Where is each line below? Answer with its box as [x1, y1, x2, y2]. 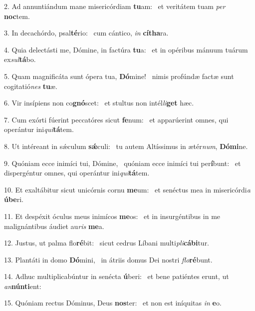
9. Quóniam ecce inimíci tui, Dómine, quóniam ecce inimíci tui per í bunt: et [4, 157, 241, 168]
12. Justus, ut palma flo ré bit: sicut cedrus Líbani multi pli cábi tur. [4, 237, 210, 248]
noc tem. [4, 10, 30, 21]
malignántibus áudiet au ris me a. [4, 220, 104, 231]
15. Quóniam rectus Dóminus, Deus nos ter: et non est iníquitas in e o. [4, 297, 222, 308]
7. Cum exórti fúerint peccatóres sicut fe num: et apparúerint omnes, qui [4, 114, 229, 124]
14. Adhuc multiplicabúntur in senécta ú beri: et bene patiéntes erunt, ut [4, 271, 229, 281]
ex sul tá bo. [4, 54, 36, 64]
